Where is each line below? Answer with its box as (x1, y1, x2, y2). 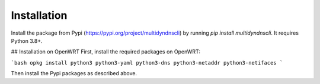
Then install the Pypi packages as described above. (11, 70, 137, 77)
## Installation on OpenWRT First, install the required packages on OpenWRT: (11, 48, 201, 55)
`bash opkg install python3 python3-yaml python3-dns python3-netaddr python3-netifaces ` (11, 59, 283, 66)
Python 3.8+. (11, 37, 43, 44)
